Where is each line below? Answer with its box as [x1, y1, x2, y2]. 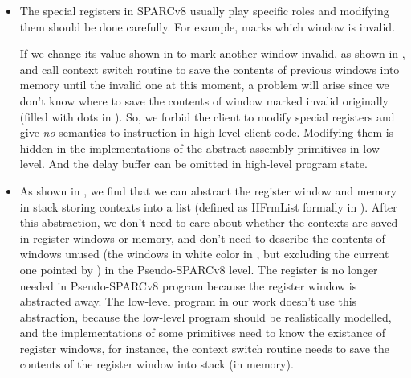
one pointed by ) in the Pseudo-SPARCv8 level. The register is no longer [19, 261, 378, 277]
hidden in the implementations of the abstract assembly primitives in [19, 139, 360, 156]
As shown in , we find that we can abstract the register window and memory [19, 182, 397, 199]
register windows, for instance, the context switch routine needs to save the [19, 339, 390, 356]
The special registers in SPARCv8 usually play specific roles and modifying [19, 2, 389, 18]
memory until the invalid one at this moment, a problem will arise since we [19, 76, 389, 93]
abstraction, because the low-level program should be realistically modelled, [19, 308, 392, 325]
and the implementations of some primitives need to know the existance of [19, 324, 386, 341]
